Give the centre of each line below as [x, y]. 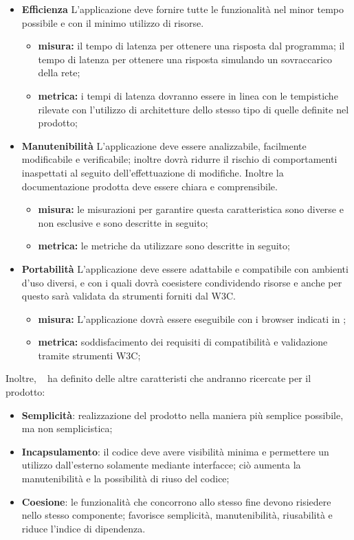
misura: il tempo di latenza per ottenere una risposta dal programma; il [191, 46]
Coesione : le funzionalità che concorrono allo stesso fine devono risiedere [176, 501]
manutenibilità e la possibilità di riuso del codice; [125, 479]
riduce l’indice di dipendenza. [84, 528]
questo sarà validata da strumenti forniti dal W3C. [129, 296]
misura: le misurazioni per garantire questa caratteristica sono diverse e [191, 209]
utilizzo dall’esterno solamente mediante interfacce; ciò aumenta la [161, 465]
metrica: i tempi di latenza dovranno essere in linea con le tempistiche [188, 95]
